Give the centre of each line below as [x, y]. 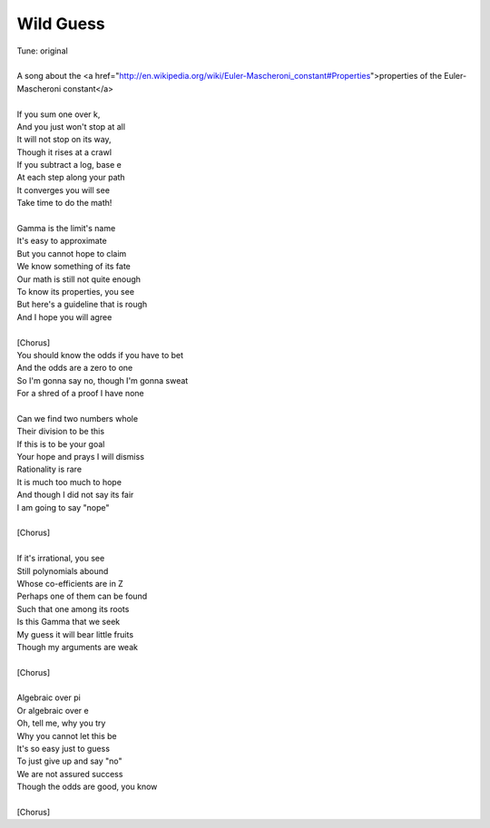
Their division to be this [60, 432]
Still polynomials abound [63, 570]
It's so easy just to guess [64, 749]
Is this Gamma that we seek [69, 622]
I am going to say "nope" [63, 507]
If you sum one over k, [59, 114]
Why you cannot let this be [67, 735]
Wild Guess [61, 24]
